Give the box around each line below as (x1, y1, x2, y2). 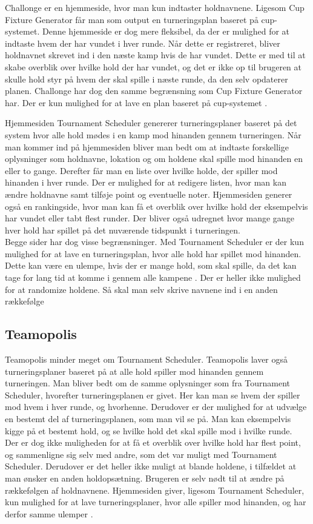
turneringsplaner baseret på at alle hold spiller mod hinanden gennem (5, 364, 264, 377)
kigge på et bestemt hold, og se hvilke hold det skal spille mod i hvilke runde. (5, 424, 292, 437)
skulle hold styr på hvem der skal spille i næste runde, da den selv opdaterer (5, 72, 288, 85)
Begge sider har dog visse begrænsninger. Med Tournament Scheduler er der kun (5, 235, 304, 248)
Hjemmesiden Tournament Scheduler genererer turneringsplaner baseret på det (5, 116, 297, 129)
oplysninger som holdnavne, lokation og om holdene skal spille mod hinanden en (5, 152, 303, 165)
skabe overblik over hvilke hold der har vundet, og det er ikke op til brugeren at (5, 60, 301, 73)
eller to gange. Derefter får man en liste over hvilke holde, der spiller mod (5, 164, 278, 176)
